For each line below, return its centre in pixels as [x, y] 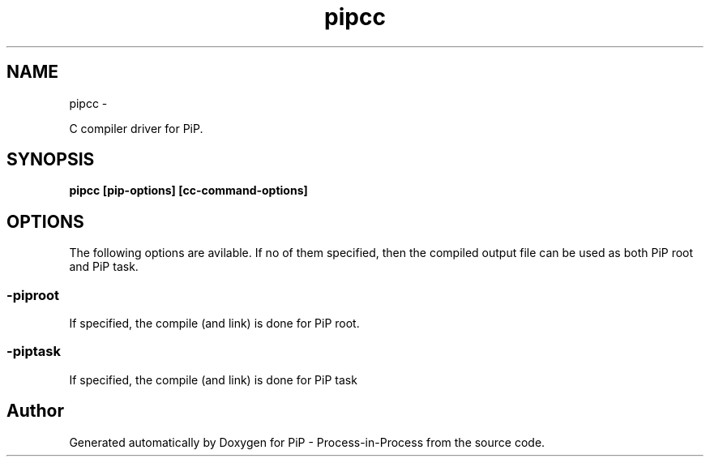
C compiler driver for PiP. [136, 128]
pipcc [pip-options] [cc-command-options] [188, 191]
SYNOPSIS [51, 160]
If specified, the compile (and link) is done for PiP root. [214, 324]
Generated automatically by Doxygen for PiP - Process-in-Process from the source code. [307, 442]
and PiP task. [104, 267]
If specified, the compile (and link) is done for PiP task [213, 379]
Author [35, 411]
